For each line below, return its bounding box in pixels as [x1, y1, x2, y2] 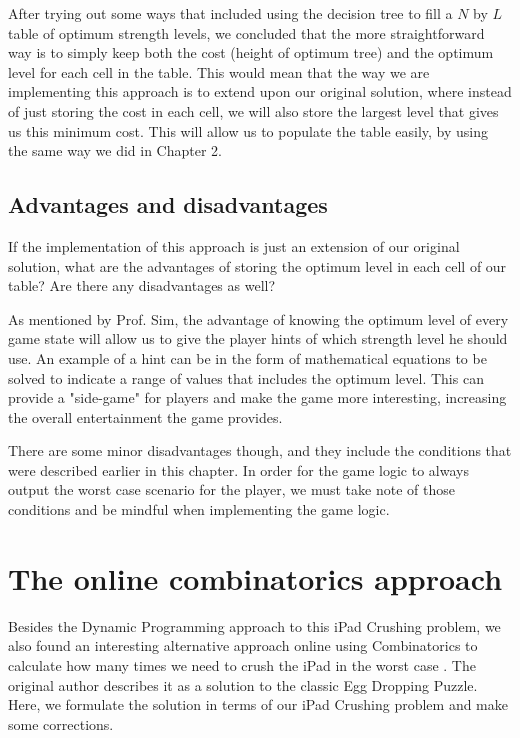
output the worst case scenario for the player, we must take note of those [8, 479, 455, 500]
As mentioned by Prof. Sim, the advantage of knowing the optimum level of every [8, 308, 509, 329]
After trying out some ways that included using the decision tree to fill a [8, 3, 453, 23]
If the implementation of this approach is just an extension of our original [8, 235, 460, 256]
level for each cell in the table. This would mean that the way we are [8, 61, 430, 82]
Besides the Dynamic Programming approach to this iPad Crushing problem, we [8, 615, 501, 636]
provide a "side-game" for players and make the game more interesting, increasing [8, 387, 507, 408]
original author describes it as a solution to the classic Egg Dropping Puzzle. [8, 674, 478, 695]
